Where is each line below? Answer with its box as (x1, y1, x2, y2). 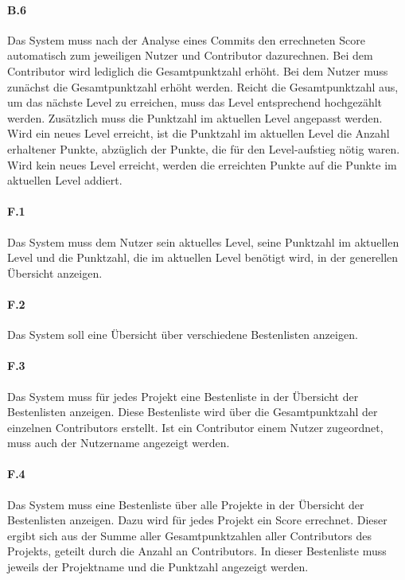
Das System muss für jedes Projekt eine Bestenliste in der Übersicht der (7, 387, 359, 404)
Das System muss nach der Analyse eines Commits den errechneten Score (7, 31, 365, 48)
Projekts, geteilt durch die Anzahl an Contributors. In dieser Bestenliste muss (7, 543, 387, 559)
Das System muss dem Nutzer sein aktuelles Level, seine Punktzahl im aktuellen (7, 233, 399, 250)
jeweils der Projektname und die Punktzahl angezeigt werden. (7, 559, 309, 575)
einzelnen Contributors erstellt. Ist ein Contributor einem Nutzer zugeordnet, (7, 418, 384, 435)
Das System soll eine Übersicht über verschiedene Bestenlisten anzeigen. (7, 326, 358, 343)
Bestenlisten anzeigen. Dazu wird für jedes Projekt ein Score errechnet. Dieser (7, 512, 387, 528)
